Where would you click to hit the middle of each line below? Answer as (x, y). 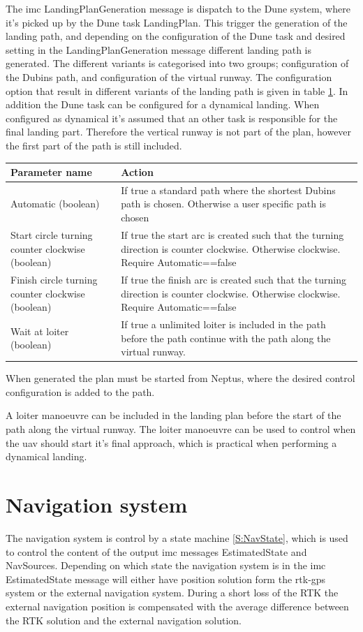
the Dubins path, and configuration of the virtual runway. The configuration (169, 76)
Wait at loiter (40, 331)
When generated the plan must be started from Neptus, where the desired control (180, 378)
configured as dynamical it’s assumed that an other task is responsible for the (172, 118)
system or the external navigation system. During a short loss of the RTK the (172, 593)
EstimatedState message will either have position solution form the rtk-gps (166, 579)
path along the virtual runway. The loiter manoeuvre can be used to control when (181, 429)
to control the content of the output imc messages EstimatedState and (156, 551)
